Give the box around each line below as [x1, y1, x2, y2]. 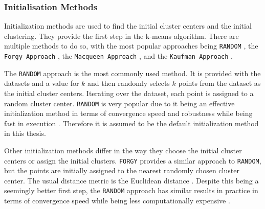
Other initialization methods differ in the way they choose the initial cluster [4, 145, 242, 155]
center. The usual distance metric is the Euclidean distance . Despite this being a [4, 175, 259, 185]
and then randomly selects [87, 78, 170, 88]
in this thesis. [4, 128, 46, 138]
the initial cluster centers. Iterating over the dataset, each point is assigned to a [4, 87, 254, 98]
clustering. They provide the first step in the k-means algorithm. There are [4, 30, 239, 41]
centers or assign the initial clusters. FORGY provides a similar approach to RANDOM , [4, 155, 261, 166]
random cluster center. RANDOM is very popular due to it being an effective [4, 98, 235, 108]
